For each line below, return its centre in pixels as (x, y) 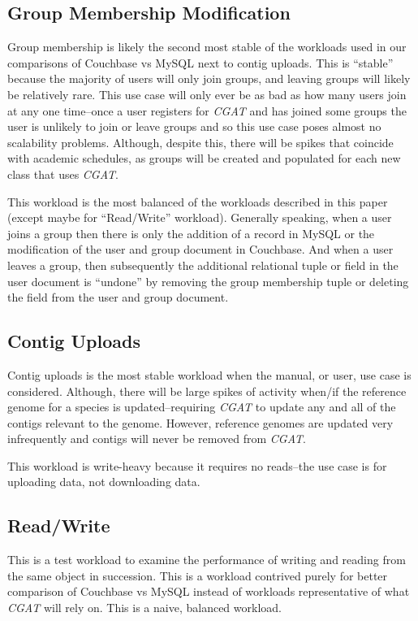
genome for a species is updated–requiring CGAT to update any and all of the (202, 407)
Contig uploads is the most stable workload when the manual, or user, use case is (209, 374)
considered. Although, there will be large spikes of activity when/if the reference (207, 391)
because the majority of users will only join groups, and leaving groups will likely (209, 78)
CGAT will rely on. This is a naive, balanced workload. (144, 608)
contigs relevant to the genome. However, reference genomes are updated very (200, 422)
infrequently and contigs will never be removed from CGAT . (157, 439)
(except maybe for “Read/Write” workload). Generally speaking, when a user (200, 217)
